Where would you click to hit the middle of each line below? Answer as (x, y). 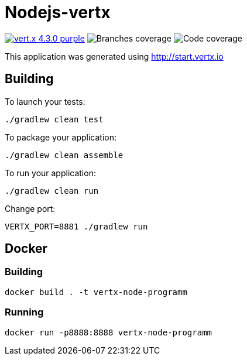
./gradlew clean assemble (64, 155)
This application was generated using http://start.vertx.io (114, 56)
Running (24, 312)
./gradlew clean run (52, 191)
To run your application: (50, 173)
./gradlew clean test (54, 119)
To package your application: (61, 137)
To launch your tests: (45, 101)
